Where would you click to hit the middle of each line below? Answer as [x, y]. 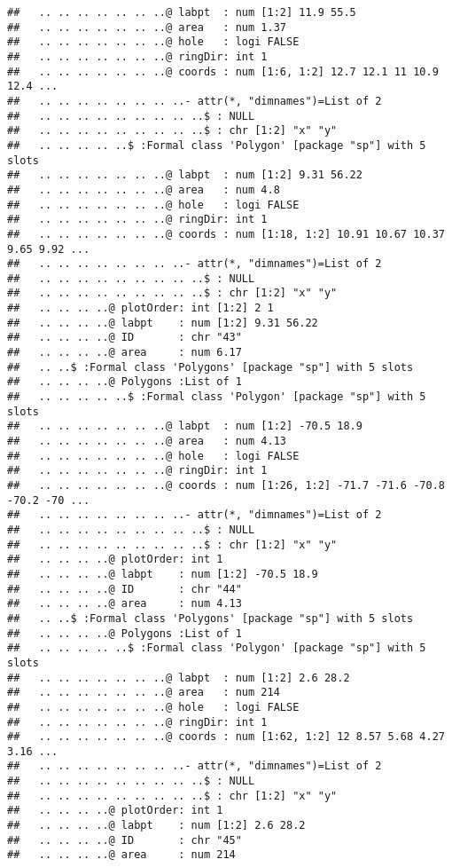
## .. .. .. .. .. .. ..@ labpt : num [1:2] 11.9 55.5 [182, 12]
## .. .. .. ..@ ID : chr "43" [125, 338]
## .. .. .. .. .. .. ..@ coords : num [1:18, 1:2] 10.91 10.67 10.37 [226, 234]
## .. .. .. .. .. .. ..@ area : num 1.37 [147, 27]
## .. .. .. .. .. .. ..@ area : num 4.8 [144, 189]
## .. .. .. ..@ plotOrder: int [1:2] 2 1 [140, 308]
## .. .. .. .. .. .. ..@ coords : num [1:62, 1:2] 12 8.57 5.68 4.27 [226, 737]
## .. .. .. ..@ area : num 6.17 [125, 353]
